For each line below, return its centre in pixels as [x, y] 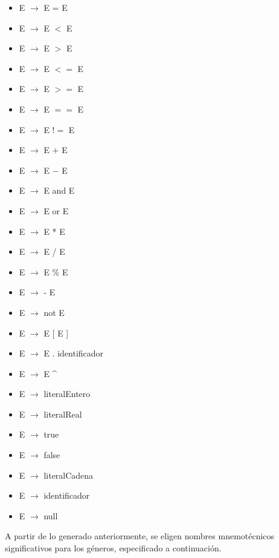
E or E [56, 210]
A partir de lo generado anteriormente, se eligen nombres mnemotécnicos [140, 536]
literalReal [63, 414]
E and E [59, 190]
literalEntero [67, 394]
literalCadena [69, 475]
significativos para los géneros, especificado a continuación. [113, 548]
